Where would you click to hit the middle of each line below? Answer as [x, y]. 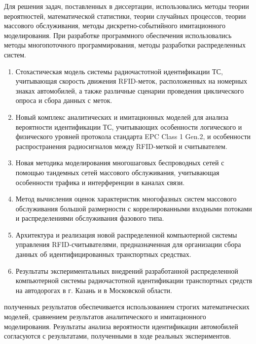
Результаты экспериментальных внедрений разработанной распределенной [127, 270]
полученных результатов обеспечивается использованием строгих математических [127, 307]
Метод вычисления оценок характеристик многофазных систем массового [126, 199]
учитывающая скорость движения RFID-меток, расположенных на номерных [131, 81]
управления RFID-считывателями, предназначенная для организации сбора [128, 244]
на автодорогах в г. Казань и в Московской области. [94, 290]
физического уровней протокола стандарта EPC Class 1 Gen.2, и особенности [133, 136]
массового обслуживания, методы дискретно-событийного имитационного [115, 25]
